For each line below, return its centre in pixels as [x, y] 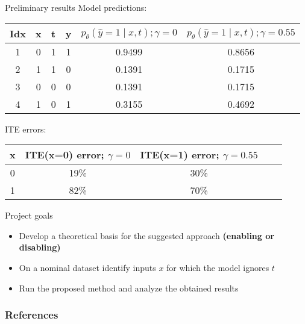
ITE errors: [26, 129]
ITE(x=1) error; [180, 155]
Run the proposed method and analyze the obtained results [129, 288]
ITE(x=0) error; [64, 155]
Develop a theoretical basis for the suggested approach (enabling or [146, 235]
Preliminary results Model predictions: [76, 7]
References [32, 315]
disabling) [40, 247]
